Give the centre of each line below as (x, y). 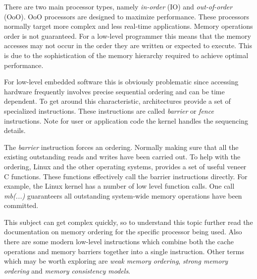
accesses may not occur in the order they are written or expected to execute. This (128, 45)
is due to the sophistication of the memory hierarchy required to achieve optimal (126, 55)
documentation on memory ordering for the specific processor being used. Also (123, 232)
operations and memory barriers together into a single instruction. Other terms (124, 251)
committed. (21, 205)
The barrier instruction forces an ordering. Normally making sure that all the (121, 147)
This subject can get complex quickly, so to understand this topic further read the (128, 222)
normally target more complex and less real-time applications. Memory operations (128, 26)
